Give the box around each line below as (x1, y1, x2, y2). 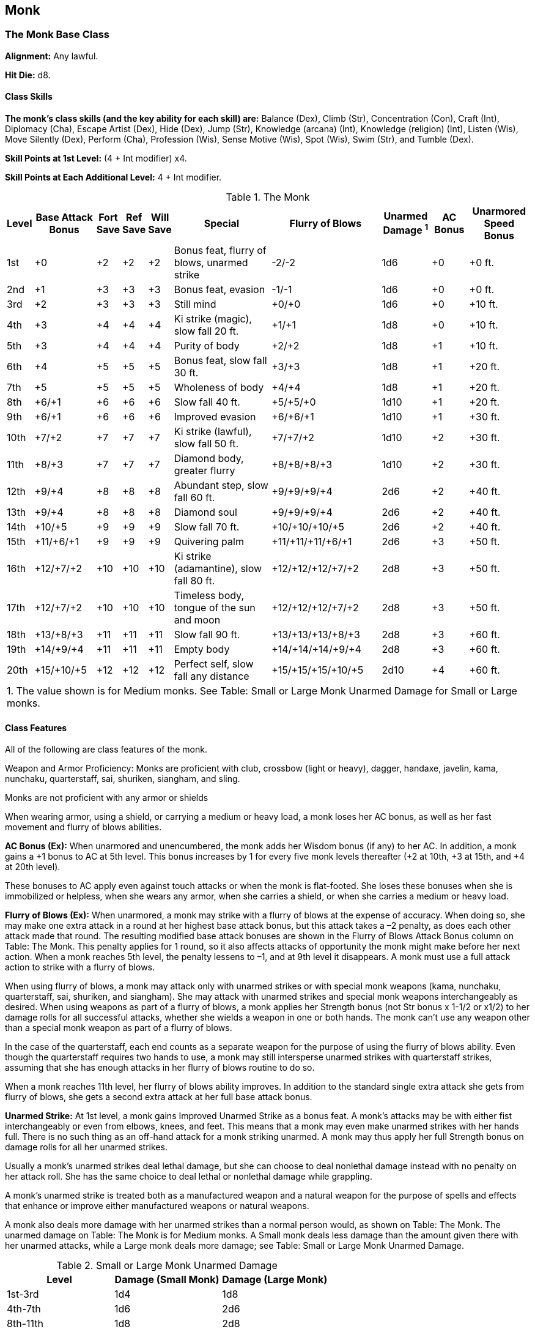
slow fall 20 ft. (174, 325, 239, 338)
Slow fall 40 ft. (174, 396, 240, 409)
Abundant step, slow (174, 479, 268, 492)
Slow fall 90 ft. (174, 628, 240, 641)
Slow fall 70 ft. (174, 521, 240, 534)
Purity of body (174, 340, 240, 352)
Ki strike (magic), (174, 313, 252, 326)
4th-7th (7, 1303, 41, 1315)
